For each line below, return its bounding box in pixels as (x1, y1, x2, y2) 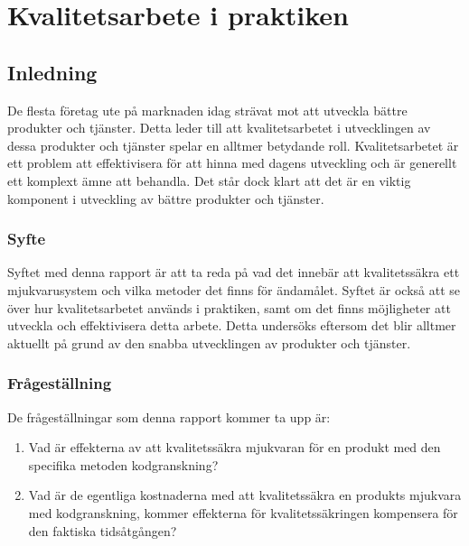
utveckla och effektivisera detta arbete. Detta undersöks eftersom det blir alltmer (7, 316, 456, 335)
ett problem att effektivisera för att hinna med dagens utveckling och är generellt (7, 153, 457, 172)
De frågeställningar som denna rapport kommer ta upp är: (7, 407, 331, 426)
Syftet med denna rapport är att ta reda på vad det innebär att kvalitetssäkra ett (7, 263, 460, 282)
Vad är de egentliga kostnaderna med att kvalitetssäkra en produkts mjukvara (28, 486, 462, 504)
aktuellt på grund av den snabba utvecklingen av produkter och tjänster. (7, 333, 411, 352)
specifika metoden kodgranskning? (28, 455, 219, 474)
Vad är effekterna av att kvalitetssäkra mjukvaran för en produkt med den (28, 438, 441, 457)
